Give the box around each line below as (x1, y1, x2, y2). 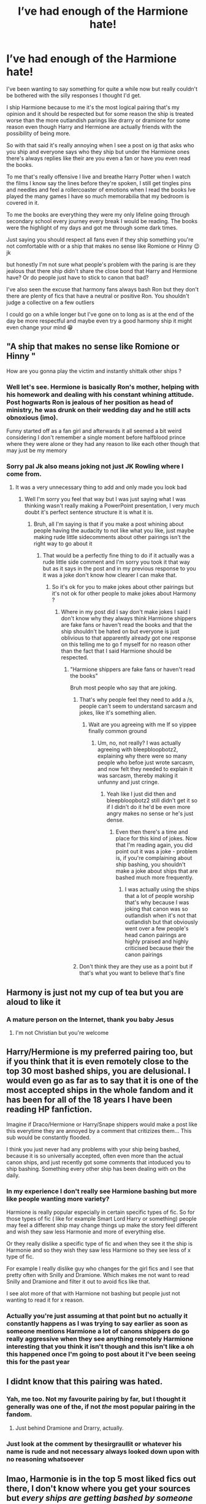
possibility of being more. (6, 129, 71, 137)
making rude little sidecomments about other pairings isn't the (33, 534, 191, 541)
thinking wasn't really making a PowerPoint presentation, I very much (24, 502, 199, 510)
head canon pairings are (124, 931, 187, 939)
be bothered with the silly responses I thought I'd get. (6, 91, 142, 99)
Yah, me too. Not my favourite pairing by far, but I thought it (6, 1395, 186, 1403)
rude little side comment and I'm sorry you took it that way (42, 558, 190, 566)
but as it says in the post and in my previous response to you (42, 565, 196, 572)
